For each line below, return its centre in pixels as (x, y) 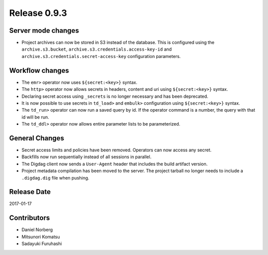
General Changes (37, 138)
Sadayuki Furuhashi (42, 244)
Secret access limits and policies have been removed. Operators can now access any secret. (117, 150)
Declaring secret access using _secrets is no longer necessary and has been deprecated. (115, 96)
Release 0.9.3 (38, 13)
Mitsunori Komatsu (41, 237)
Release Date (30, 192)
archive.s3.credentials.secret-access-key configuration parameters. (101, 56)
